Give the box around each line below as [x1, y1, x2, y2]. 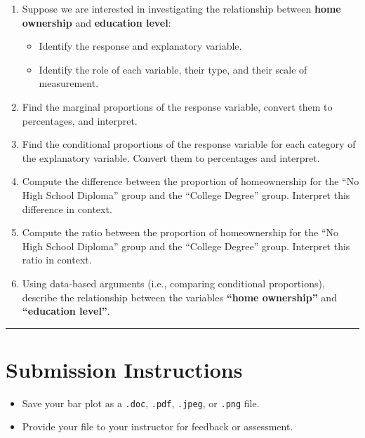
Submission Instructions [6, 355, 243, 383]
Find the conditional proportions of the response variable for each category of [22, 137, 356, 151]
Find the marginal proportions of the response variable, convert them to [22, 99, 333, 114]
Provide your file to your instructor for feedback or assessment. [22, 419, 293, 434]
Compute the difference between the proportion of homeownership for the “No [22, 174, 359, 189]
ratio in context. [22, 252, 92, 267]
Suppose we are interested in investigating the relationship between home [22, 1, 341, 15]
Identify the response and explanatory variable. [39, 39, 242, 53]
